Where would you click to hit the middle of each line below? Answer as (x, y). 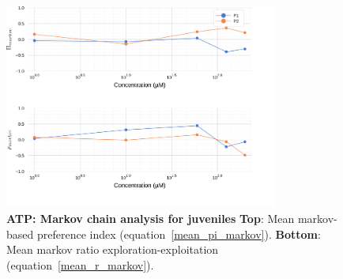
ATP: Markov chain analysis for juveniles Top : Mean (151, 219)
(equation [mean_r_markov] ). (80, 264)
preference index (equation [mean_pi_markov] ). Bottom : (179, 234)
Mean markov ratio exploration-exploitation (113, 249)
